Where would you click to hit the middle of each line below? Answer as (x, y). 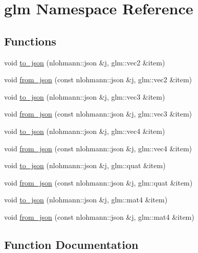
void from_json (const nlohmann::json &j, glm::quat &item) (98, 182)
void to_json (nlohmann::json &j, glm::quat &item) (85, 165)
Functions (30, 41)
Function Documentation (71, 244)
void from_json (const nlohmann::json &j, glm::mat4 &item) (99, 216)
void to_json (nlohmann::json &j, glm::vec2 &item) (85, 62)
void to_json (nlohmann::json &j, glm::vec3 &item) (85, 96)
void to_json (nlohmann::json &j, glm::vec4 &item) (85, 131)
